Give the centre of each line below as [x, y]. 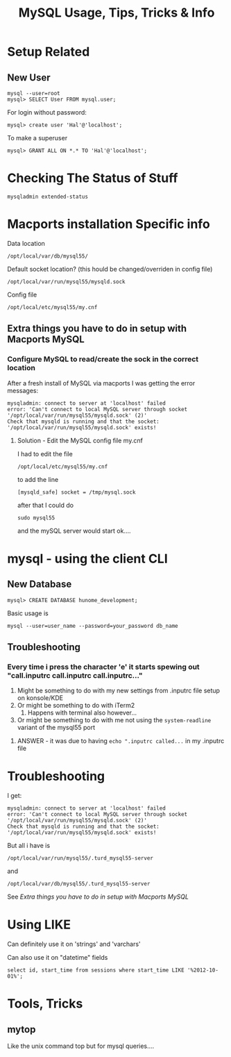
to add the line [38, 479]
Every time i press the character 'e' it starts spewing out [103, 667]
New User [29, 77]
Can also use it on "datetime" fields [58, 958]
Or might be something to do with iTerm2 [76, 706]
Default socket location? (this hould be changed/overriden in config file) [110, 269]
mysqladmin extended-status [48, 197]
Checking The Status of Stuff [93, 178]
